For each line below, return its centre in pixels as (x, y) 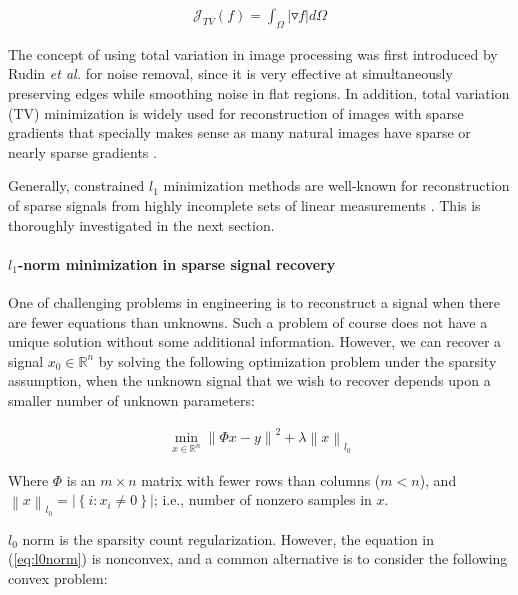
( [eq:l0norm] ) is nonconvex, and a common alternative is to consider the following (258, 558)
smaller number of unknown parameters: (131, 399)
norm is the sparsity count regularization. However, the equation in (228, 538)
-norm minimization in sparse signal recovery (176, 263)
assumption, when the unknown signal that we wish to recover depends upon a (249, 380)
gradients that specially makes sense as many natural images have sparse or (239, 132)
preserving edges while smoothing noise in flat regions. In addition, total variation (259, 93)
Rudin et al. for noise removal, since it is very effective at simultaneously (230, 73)
